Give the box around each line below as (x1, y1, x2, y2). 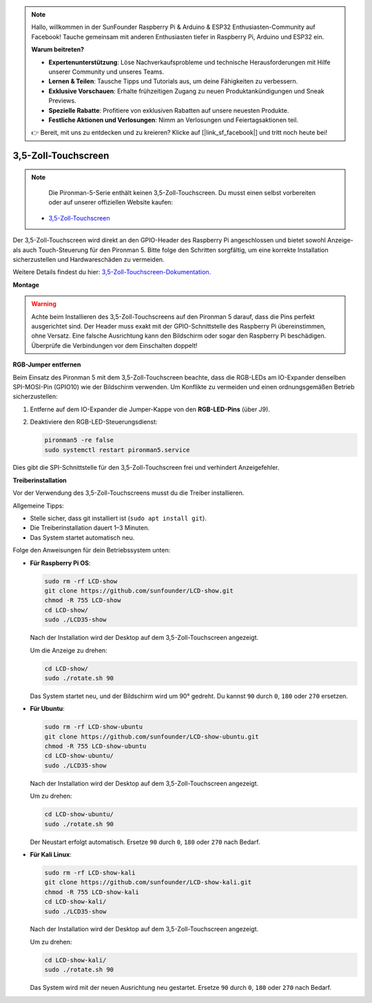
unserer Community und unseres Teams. (48, 68, 165, 76)
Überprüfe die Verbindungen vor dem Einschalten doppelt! (31, 341, 198, 349)
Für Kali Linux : (30, 850, 72, 858)
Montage (12, 280, 39, 289)
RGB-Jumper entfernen (12, 360, 81, 369)
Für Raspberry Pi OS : (30, 559, 91, 567)
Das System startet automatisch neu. (30, 533, 135, 541)
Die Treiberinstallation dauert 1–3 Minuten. (30, 524, 150, 532)
